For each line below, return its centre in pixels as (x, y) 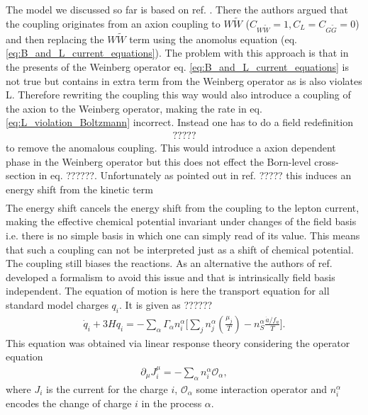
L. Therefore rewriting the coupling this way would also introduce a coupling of (178, 95)
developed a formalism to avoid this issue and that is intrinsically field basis (171, 277)
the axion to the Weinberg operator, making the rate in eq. (134, 108)
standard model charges (57, 305)
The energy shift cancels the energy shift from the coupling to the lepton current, (183, 207)
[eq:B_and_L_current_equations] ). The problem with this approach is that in (177, 53)
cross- (327, 161)
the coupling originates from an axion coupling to (113, 23)
